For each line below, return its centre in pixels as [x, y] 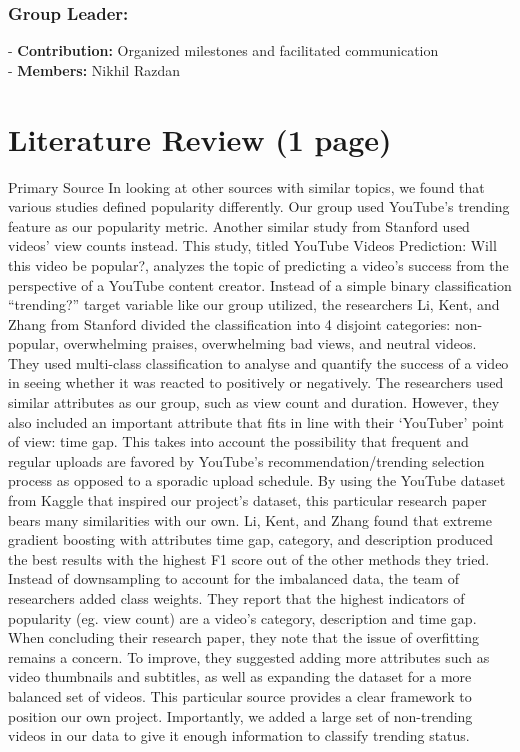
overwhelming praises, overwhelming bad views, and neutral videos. [270, 343]
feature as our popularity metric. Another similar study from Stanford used [239, 225]
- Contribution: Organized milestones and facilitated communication [223, 50]
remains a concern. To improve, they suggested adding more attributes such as [249, 656]
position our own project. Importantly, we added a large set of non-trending [240, 715]
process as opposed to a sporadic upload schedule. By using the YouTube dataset [257, 480]
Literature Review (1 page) [200, 138]
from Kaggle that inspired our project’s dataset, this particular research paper [247, 500]
